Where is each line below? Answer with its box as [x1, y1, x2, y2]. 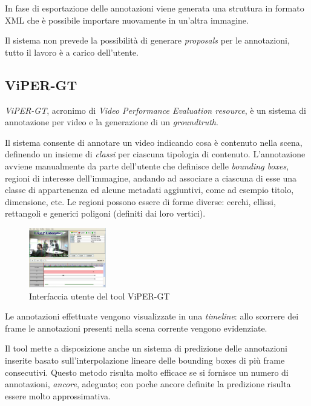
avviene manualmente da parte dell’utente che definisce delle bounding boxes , [5, 159, 289, 172]
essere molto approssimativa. [5, 389, 111, 402]
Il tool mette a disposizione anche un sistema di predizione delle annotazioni [5, 342, 287, 355]
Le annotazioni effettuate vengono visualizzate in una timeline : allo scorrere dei [5, 310, 299, 323]
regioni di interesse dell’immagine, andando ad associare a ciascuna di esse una [5, 171, 297, 184]
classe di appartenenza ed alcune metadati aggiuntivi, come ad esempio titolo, [5, 183, 294, 196]
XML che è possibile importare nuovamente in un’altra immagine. [5, 13, 249, 26]
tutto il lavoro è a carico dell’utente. [5, 45, 139, 58]
